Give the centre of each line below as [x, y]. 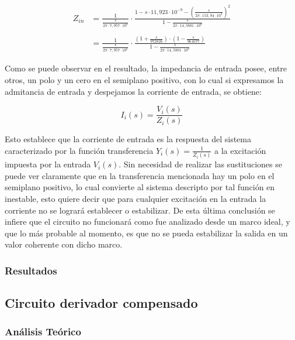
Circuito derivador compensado [101, 303]
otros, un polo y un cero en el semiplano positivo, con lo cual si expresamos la [144, 80]
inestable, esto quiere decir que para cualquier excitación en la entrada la [136, 198]
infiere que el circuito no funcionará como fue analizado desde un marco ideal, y [147, 221]
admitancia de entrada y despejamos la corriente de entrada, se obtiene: [133, 91]
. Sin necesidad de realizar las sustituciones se [200, 164]
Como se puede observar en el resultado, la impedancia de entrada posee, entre [146, 68]
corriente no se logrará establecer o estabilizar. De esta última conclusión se [140, 210]
